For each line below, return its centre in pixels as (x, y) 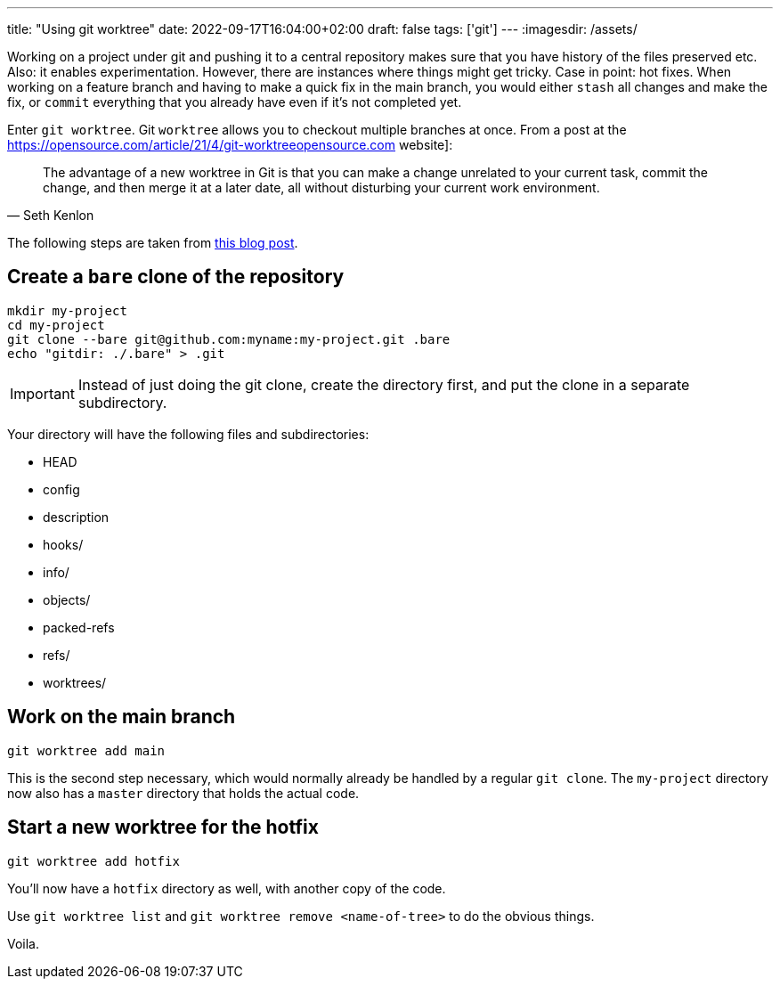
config (61, 489)
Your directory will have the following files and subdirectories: (188, 434)
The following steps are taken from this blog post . (153, 243)
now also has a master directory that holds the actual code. (183, 793)
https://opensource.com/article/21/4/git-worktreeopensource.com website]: (230, 145)
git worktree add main (86, 750)
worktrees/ (75, 682)
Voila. (24, 943)
